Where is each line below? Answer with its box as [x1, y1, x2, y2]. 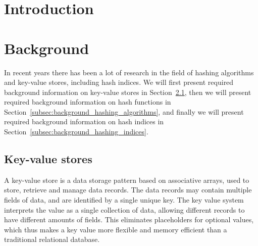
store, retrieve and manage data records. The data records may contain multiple [4, 184, 252, 195]
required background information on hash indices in [4, 116, 164, 127]
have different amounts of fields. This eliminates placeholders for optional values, [4, 214, 254, 225]
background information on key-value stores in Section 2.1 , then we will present [4, 86, 251, 97]
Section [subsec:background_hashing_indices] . [4, 126, 148, 137]
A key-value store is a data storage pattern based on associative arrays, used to [4, 174, 249, 185]
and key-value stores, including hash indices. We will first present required [4, 77, 234, 87]
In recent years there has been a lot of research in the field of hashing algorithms [4, 67, 254, 77]
